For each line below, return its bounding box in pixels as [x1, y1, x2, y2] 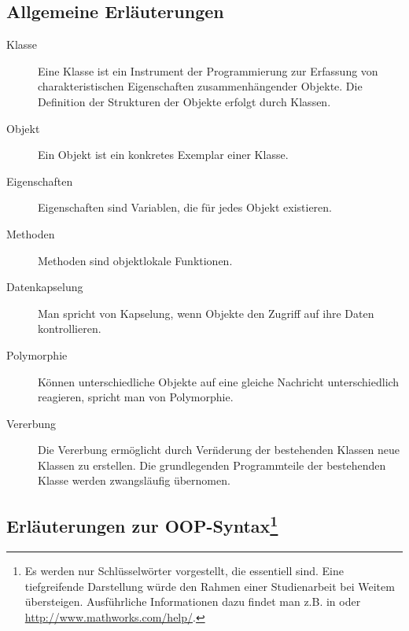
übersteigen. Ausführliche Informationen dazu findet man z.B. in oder [24, 593, 361, 610]
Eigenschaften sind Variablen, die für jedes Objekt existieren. [38, 199, 332, 216]
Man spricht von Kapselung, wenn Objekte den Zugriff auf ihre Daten [38, 304, 374, 321]
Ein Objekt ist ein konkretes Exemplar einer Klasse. [38, 146, 289, 163]
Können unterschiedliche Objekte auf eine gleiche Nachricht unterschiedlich [38, 373, 400, 389]
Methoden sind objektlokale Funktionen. [38, 252, 233, 268]
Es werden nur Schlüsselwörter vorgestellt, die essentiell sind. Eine [24, 563, 344, 579]
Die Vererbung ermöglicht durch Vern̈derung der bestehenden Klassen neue [38, 441, 400, 458]
